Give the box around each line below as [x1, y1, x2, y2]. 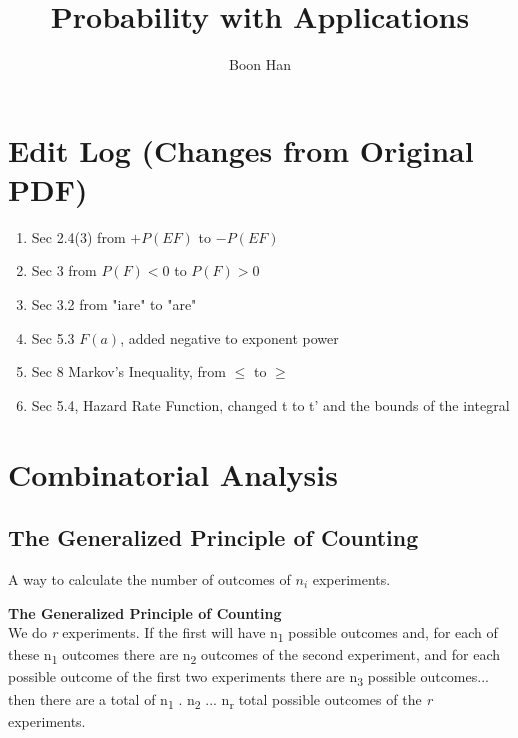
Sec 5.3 [31, 327, 75, 348]
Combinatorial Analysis [8, 453, 338, 494]
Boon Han [228, 54, 292, 75]
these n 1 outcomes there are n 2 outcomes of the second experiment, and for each [8, 644, 500, 668]
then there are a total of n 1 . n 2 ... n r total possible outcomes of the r [8, 688, 433, 712]
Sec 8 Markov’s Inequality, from [31, 361, 227, 382]
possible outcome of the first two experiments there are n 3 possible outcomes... [8, 666, 489, 690]
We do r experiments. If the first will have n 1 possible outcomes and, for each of [8, 622, 498, 645]
